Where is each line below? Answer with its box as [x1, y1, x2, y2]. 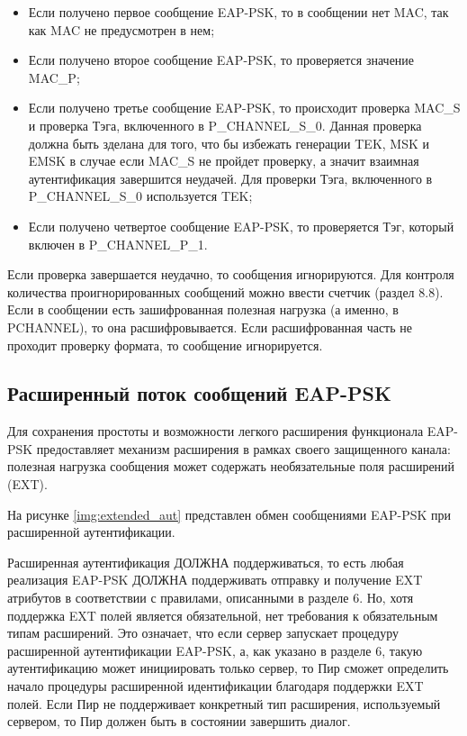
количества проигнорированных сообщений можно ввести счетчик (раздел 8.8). [7, 282, 444, 301]
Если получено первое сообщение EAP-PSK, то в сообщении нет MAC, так [28, 3, 449, 21]
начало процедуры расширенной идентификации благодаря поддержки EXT [7, 677, 424, 695]
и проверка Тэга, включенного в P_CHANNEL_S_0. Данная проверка [28, 115, 422, 134]
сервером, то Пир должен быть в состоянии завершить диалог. [7, 712, 351, 731]
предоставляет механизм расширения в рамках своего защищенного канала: [36, 439, 451, 458]
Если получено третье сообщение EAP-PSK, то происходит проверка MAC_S [28, 98, 461, 117]
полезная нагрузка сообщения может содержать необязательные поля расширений [7, 457, 455, 476]
